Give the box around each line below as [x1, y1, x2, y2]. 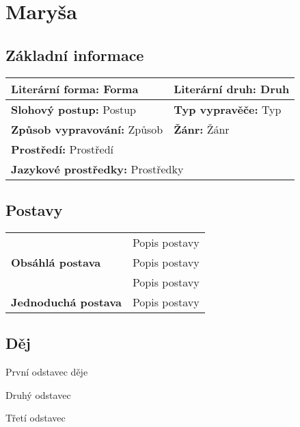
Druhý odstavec [5, 387, 71, 402]
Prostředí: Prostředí [11, 141, 113, 157]
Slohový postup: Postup [11, 101, 137, 117]
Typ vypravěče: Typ [174, 101, 282, 117]
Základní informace [5, 44, 144, 65]
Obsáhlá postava [11, 254, 101, 270]
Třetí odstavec [5, 411, 66, 425]
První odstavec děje [5, 364, 88, 378]
